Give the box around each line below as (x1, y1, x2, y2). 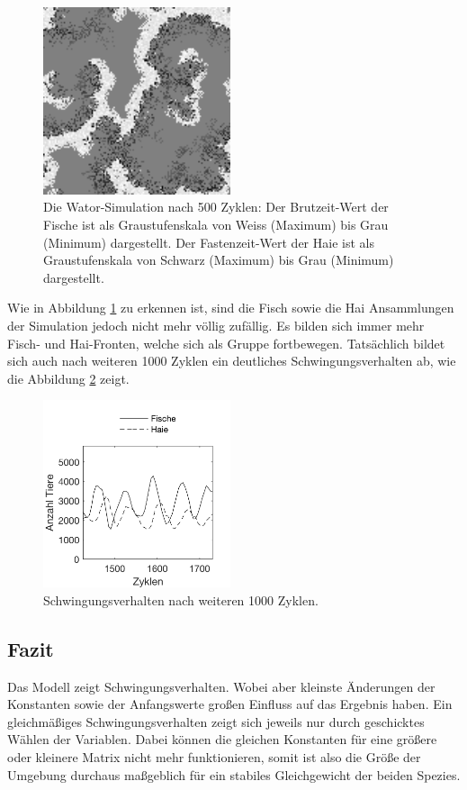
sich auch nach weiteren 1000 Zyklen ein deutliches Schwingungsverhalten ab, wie (7, 351, 456, 370)
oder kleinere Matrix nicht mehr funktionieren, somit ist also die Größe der (7, 748, 421, 767)
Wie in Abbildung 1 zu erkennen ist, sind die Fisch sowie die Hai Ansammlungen (7, 298, 454, 317)
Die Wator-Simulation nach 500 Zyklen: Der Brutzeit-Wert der (43, 197, 389, 216)
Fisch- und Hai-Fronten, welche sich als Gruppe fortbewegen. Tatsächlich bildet (7, 333, 445, 352)
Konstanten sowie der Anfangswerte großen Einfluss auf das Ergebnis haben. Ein (7, 695, 453, 713)
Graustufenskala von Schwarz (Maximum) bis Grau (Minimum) (43, 250, 394, 269)
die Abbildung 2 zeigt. (7, 368, 130, 387)
